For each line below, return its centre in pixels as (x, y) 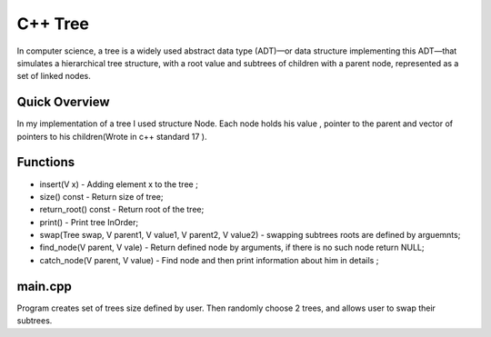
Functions (46, 162)
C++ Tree (53, 24)
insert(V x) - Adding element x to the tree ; (119, 184)
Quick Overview (63, 102)
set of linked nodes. (54, 76)
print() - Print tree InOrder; (89, 222)
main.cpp (44, 286)
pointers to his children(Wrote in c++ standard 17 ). (112, 136)
